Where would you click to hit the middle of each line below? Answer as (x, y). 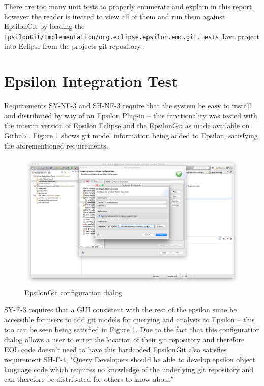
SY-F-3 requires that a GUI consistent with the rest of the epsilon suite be (121, 309)
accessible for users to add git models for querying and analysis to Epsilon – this (129, 319)
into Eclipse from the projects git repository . (75, 46)
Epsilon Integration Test (91, 81)
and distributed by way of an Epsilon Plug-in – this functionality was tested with (131, 115)
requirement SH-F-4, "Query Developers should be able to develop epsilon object (130, 359)
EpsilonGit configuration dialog (73, 292)
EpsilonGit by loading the (45, 26)
